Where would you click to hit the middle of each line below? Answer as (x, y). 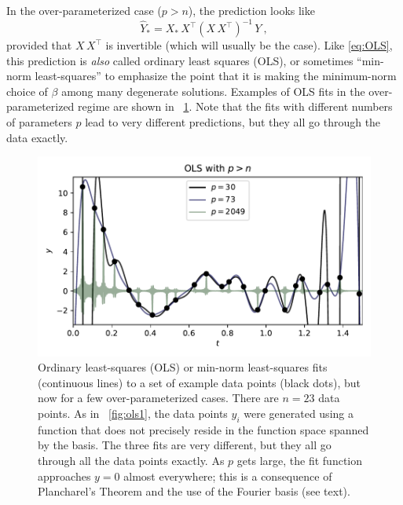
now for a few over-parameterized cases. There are (158, 398)
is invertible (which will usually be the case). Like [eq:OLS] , (249, 45)
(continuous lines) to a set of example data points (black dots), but (200, 382)
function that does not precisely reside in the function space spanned (203, 429)
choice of (27, 91)
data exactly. (37, 137)
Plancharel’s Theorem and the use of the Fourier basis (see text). (194, 491)
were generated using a (299, 414)
